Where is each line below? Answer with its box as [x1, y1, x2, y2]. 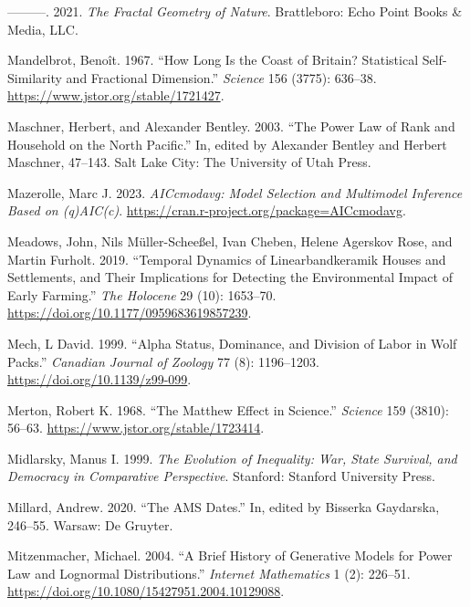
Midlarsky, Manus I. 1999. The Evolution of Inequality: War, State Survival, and [7, 448, 457, 467]
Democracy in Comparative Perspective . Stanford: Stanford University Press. [7, 466, 435, 486]
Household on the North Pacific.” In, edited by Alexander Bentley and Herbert [7, 134, 447, 153]
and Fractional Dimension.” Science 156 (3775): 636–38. [66, 68, 377, 87]
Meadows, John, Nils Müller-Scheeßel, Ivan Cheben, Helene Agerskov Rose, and [7, 231, 453, 250]
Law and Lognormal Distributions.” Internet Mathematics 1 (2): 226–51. [7, 563, 411, 582]
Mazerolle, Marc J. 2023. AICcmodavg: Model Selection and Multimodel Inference [7, 183, 463, 202]
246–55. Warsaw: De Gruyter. [7, 515, 173, 534]
